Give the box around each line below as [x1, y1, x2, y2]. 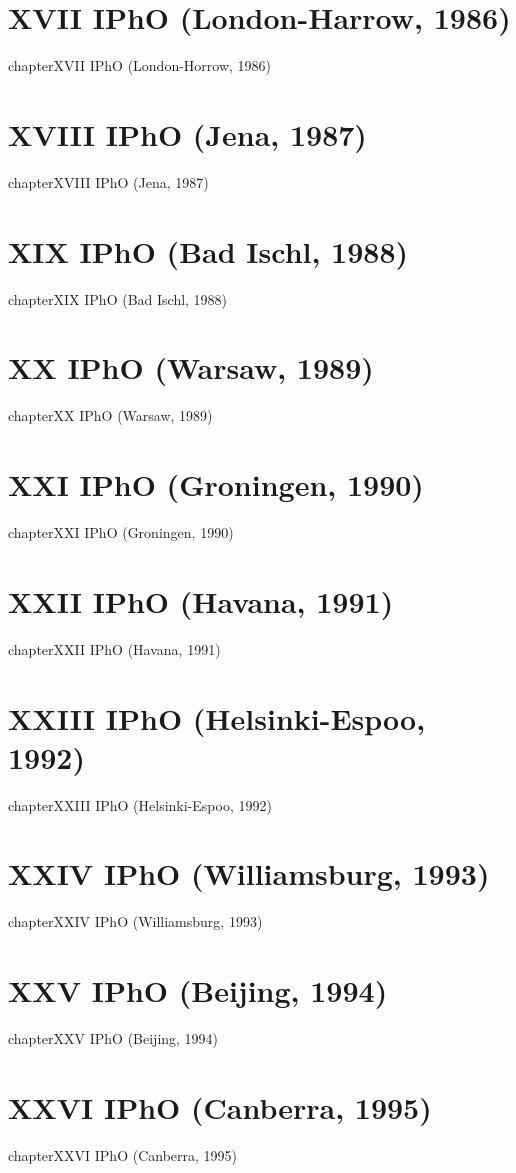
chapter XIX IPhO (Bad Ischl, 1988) [8, 288, 228, 309]
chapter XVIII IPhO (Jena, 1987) [8, 171, 209, 192]
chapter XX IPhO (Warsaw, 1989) [8, 405, 213, 426]
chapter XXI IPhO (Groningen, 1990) [8, 522, 234, 542]
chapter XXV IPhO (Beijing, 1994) [8, 1028, 219, 1049]
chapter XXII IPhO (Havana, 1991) [8, 638, 221, 659]
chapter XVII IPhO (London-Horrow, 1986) [8, 55, 272, 76]
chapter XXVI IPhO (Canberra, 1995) [8, 1144, 238, 1165]
